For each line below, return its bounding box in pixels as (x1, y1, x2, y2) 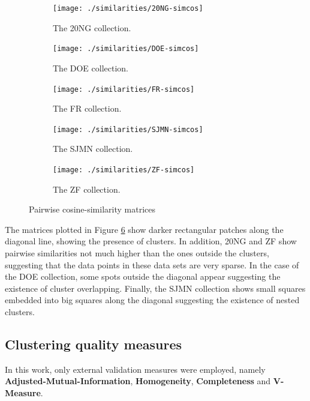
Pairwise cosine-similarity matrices (29, 203, 155, 216)
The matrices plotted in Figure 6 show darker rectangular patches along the (5, 223, 284, 235)
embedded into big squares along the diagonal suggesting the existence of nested (5, 294, 300, 306)
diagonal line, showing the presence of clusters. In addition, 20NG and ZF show (5, 235, 297, 247)
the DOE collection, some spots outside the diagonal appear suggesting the (5, 270, 281, 283)
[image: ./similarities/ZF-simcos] (53, 166, 195, 174)
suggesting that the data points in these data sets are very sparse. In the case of (5, 258, 299, 271)
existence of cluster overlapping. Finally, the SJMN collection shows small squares (5, 282, 306, 294)
